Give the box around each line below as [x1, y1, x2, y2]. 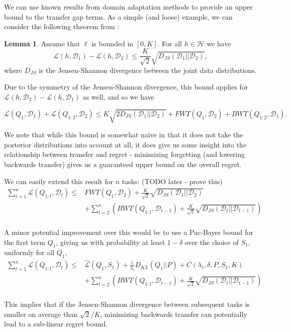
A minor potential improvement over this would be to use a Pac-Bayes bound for [4, 226, 253, 237]
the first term [4, 236, 45, 247]
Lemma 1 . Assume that [4, 38, 80, 48]
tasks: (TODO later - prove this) [122, 176, 223, 186]
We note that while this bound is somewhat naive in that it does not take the [4, 129, 243, 140]
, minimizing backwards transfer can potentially [100, 308, 247, 319]
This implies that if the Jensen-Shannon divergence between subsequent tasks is [4, 299, 250, 309]
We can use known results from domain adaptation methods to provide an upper [4, 2, 253, 12]
